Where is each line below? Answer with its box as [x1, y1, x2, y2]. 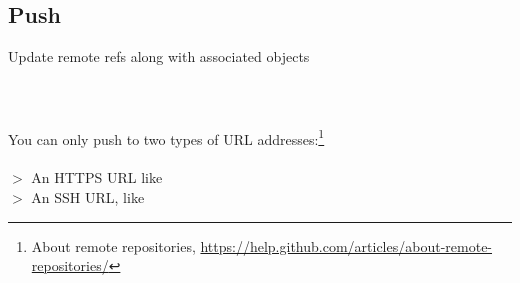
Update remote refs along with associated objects [8, 46, 310, 67]
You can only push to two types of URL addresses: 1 [8, 125, 325, 149]
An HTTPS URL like [31, 167, 163, 188]
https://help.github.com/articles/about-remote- [200, 235, 493, 256]
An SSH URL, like [31, 187, 145, 208]
